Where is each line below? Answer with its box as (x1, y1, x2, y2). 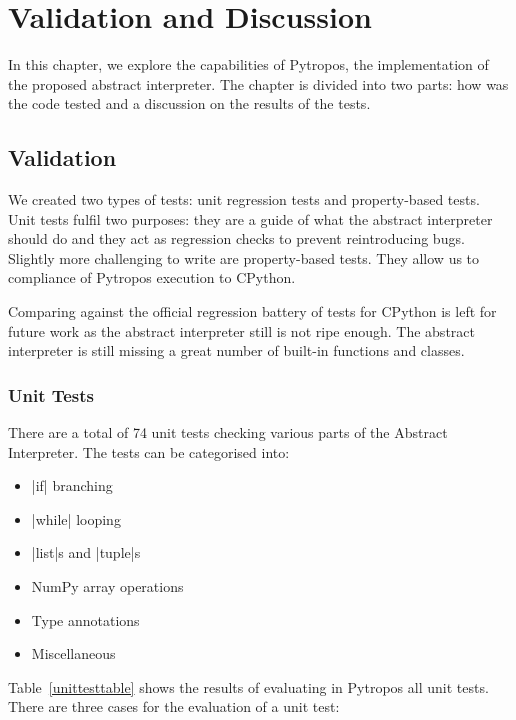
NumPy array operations (31, 576, 184, 597)
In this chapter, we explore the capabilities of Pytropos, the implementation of (8, 54, 489, 75)
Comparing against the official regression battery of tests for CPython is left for (8, 301, 497, 322)
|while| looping (31, 508, 121, 529)
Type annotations (31, 609, 140, 630)
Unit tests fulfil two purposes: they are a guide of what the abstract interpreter (8, 208, 493, 229)
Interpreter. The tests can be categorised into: (8, 441, 290, 462)
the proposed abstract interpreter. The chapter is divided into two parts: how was (8, 73, 509, 94)
